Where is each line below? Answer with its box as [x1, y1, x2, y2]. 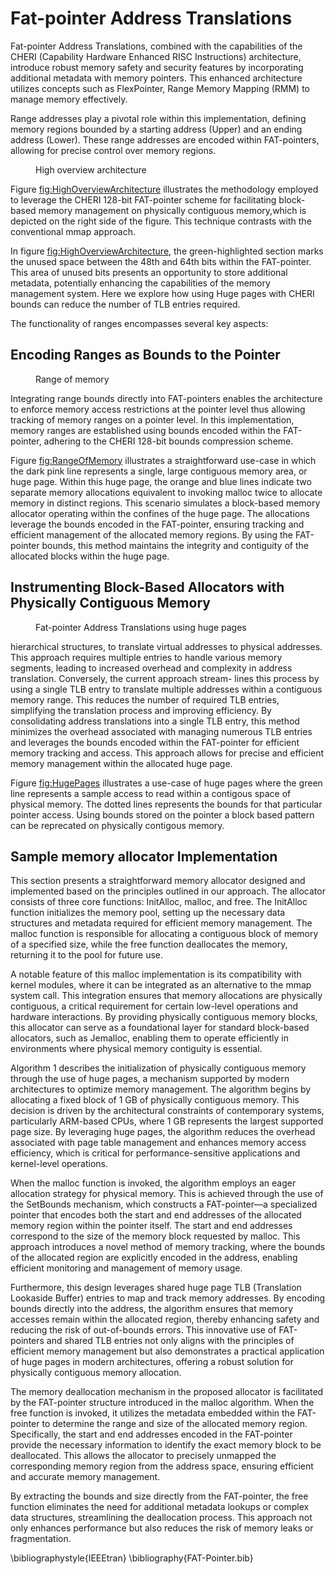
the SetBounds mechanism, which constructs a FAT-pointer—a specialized [10, 1198, 318, 1211]
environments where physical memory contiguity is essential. [10, 1043, 263, 1055]
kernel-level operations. [10, 1158, 108, 1170]
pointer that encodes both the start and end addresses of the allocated [10, 1209, 302, 1221]
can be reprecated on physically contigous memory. [10, 819, 225, 831]
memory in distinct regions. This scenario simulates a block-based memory [10, 497, 321, 509]
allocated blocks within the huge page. [10, 550, 170, 562]
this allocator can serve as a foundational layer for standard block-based [10, 1022, 310, 1034]
